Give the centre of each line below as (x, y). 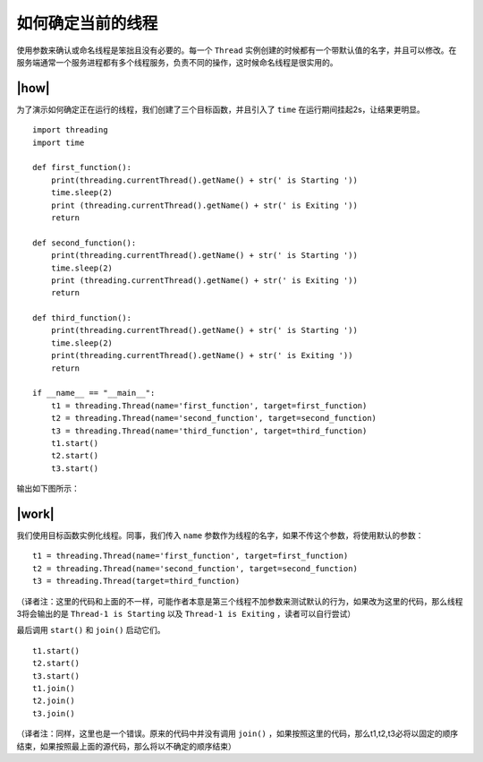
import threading (70, 130)
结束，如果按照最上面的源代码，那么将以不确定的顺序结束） (126, 746)
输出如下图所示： (48, 489)
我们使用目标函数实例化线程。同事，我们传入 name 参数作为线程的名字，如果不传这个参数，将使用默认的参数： (220, 535)
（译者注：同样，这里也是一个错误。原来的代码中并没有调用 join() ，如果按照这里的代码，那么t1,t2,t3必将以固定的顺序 (237, 733)
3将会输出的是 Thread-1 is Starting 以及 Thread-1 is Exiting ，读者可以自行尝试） (186, 614)
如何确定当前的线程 (87, 23)
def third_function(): (82, 318)
